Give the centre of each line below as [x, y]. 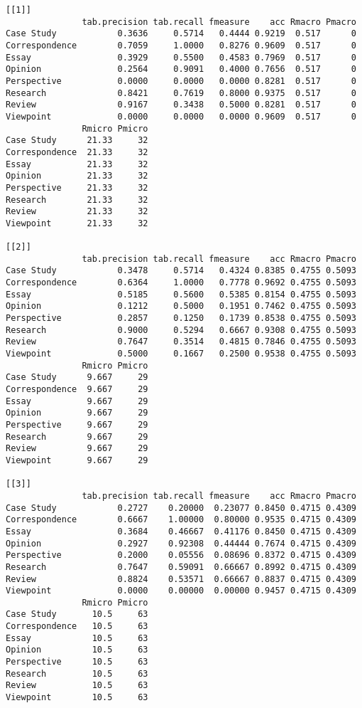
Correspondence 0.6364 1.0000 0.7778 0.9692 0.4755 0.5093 [181, 283]
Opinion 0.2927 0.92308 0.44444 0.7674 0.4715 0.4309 [181, 543]
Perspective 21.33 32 [77, 187]
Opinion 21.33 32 [77, 176]
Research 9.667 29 [77, 437]
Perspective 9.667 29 [77, 424]
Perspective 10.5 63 [77, 662]
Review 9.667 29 [77, 449]
